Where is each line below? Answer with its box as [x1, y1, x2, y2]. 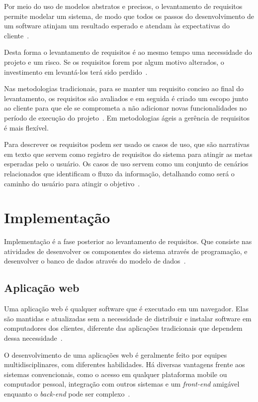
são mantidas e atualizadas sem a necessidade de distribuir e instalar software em [4, 313, 252, 323]
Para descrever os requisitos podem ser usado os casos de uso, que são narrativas [4, 139, 250, 149]
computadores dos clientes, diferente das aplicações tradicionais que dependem [4, 323, 243, 333]
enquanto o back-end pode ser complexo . [4, 388, 130, 399]
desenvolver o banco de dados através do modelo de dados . [4, 256, 186, 266]
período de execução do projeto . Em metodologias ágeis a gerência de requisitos [4, 112, 250, 123]
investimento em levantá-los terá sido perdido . [4, 66, 148, 77]
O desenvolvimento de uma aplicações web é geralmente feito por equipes [4, 349, 227, 360]
